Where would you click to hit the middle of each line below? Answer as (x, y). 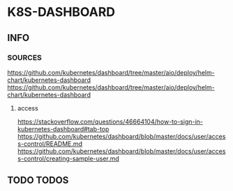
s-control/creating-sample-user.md (68, 158)
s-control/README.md (50, 144)
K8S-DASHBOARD (61, 12)
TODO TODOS (38, 180)
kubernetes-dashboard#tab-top (63, 128)
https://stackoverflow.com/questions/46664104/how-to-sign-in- (110, 122)
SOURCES (24, 58)
